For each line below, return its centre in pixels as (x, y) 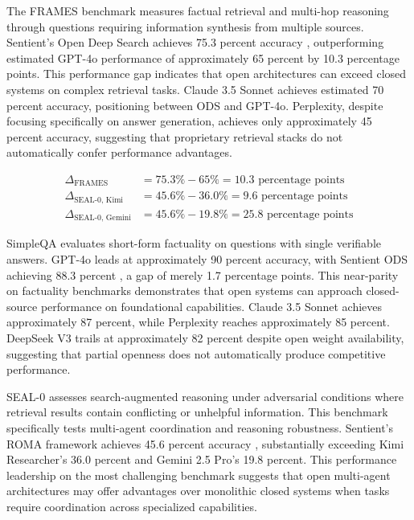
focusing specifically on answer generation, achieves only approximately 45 (189, 121)
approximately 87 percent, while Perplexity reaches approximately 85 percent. (198, 322)
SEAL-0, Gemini (102, 218)
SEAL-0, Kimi (99, 200)
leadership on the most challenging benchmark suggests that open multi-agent (199, 475)
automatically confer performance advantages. (119, 152)
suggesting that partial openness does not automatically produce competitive (196, 353)
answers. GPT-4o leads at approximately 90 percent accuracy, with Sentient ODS (207, 258)
